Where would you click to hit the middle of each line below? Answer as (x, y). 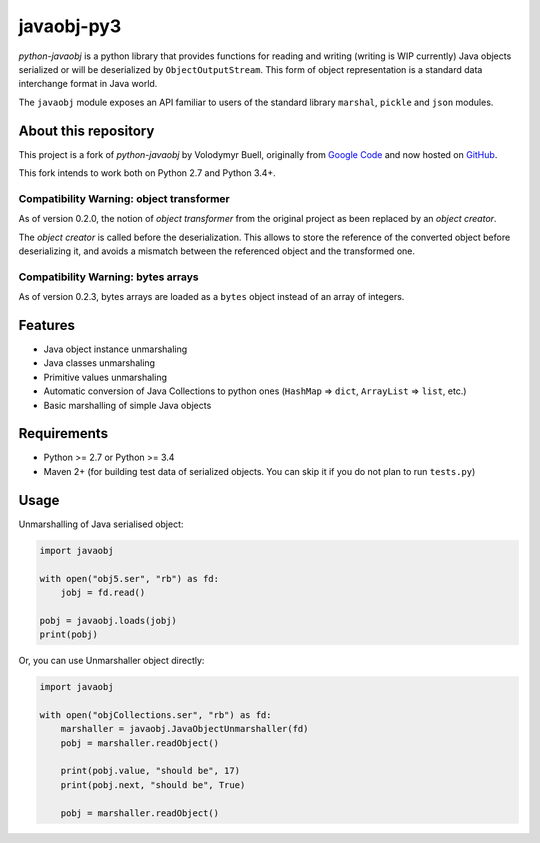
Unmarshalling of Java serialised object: (101, 524)
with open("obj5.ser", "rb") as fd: (129, 578)
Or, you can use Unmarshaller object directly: (111, 661)
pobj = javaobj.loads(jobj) (108, 620)
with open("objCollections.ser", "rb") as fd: (155, 714)
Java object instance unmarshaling (115, 349)
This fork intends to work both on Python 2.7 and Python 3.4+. (147, 173)
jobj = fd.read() (103, 592)
